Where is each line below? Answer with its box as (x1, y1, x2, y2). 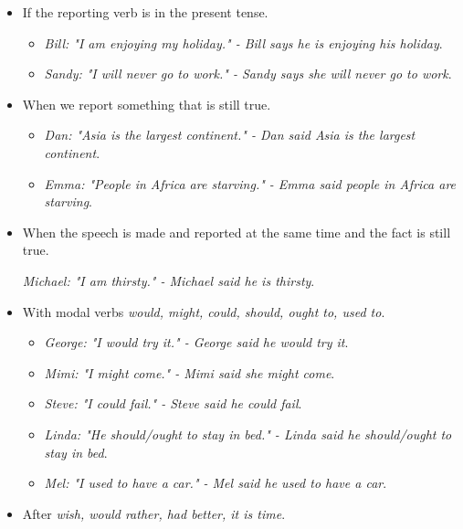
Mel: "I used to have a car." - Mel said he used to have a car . (44, 473, 387, 492)
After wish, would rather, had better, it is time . (22, 503, 286, 523)
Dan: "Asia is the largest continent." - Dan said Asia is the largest (44, 125, 416, 144)
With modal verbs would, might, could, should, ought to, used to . (22, 302, 385, 321)
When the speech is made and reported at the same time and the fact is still (22, 222, 451, 241)
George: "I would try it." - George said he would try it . (44, 333, 349, 352)
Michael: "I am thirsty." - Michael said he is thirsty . (22, 270, 315, 290)
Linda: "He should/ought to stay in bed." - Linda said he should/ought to (44, 424, 452, 443)
